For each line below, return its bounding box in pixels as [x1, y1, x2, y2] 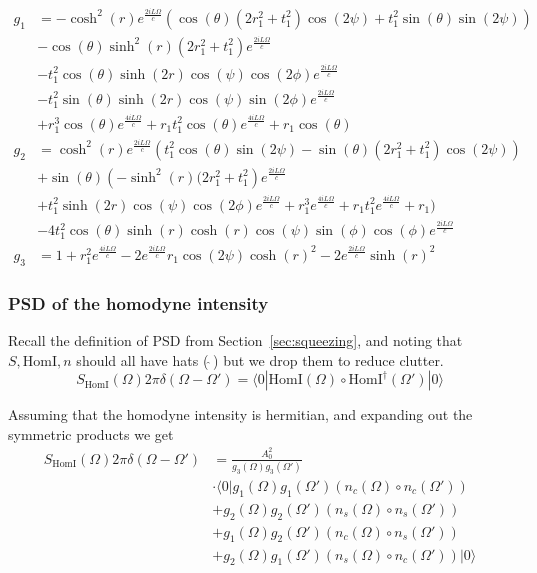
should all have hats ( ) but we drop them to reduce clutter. [76, 349, 444, 370]
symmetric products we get [8, 423, 174, 444]
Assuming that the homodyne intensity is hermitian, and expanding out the [8, 404, 473, 425]
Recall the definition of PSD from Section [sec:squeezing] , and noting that [8, 330, 463, 351]
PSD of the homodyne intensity [8, 290, 269, 315]
